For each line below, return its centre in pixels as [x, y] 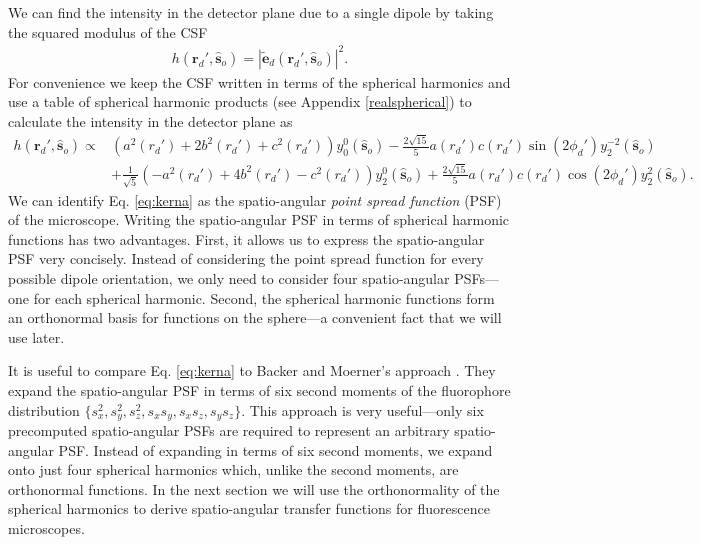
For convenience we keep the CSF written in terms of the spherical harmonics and [259, 81]
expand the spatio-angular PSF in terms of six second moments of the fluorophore [259, 390]
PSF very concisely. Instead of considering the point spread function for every [246, 258]
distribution [44, 409]
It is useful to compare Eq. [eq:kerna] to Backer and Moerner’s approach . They [252, 370]
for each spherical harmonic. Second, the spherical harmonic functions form [264, 297]
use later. [36, 336]
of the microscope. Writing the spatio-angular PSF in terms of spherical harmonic [259, 219]
